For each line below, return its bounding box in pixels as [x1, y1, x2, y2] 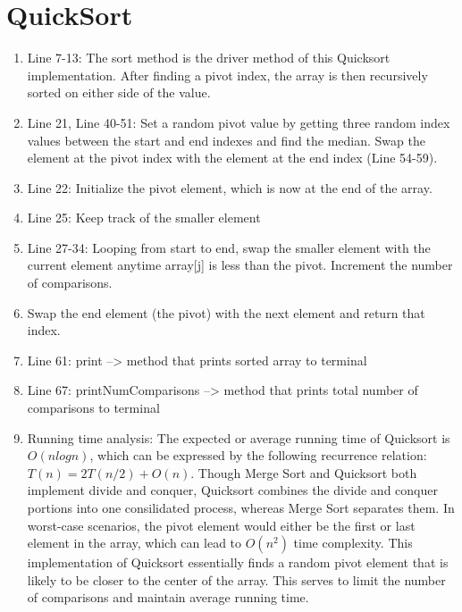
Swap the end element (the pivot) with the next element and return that [27, 303, 425, 322]
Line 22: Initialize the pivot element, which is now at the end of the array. [27, 178, 433, 197]
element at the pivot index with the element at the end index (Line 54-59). [27, 148, 438, 167]
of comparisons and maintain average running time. [27, 588, 309, 607]
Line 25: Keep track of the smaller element [27, 208, 261, 227]
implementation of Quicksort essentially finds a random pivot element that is [27, 553, 449, 572]
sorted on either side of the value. [27, 83, 211, 102]
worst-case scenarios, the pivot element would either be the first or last [27, 516, 416, 534]
